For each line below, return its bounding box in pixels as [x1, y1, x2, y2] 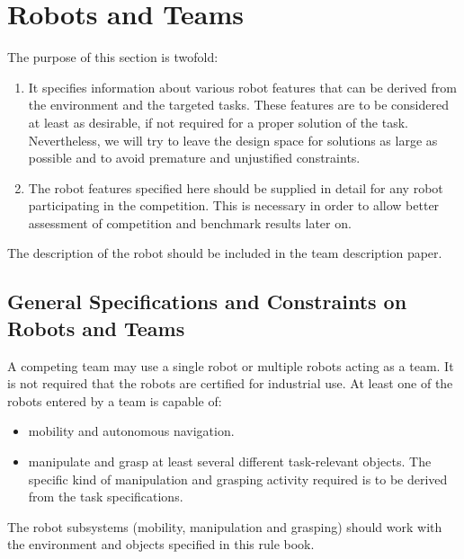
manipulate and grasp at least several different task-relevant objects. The [28, 452, 432, 471]
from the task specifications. [28, 487, 183, 506]
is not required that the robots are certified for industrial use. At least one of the [7, 374, 453, 393]
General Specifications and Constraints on [7, 288, 407, 315]
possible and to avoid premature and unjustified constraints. [28, 148, 361, 167]
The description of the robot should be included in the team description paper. [7, 244, 442, 262]
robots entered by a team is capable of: [7, 391, 222, 410]
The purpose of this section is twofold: [7, 48, 219, 67]
